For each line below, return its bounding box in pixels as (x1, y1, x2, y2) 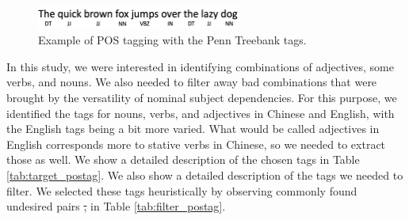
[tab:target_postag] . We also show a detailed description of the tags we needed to (6, 166, 403, 183)
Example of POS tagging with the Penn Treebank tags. (38, 32, 307, 48)
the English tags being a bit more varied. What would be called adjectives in (6, 120, 380, 137)
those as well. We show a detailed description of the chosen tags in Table (6, 151, 360, 168)
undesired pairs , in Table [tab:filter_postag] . (6, 198, 226, 214)
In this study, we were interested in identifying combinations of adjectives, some (6, 58, 394, 74)
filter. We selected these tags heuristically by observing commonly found (6, 182, 357, 199)
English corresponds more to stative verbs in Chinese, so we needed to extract (6, 135, 386, 152)
